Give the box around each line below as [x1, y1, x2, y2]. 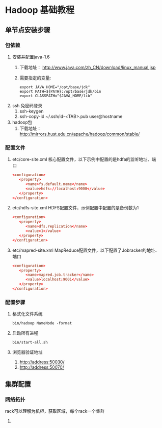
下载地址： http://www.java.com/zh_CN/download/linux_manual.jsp [19, 64, 156, 70]
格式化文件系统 [12, 311, 43, 317]
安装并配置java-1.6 [12, 54, 50, 60]
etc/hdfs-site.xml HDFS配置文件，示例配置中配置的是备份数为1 [12, 205, 139, 211]
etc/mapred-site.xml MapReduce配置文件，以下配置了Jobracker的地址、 [12, 247, 160, 253]
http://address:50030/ [19, 359, 65, 365]
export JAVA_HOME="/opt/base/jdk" [19, 84, 90, 89]
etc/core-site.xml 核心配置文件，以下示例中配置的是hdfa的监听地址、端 [12, 156, 156, 162]
